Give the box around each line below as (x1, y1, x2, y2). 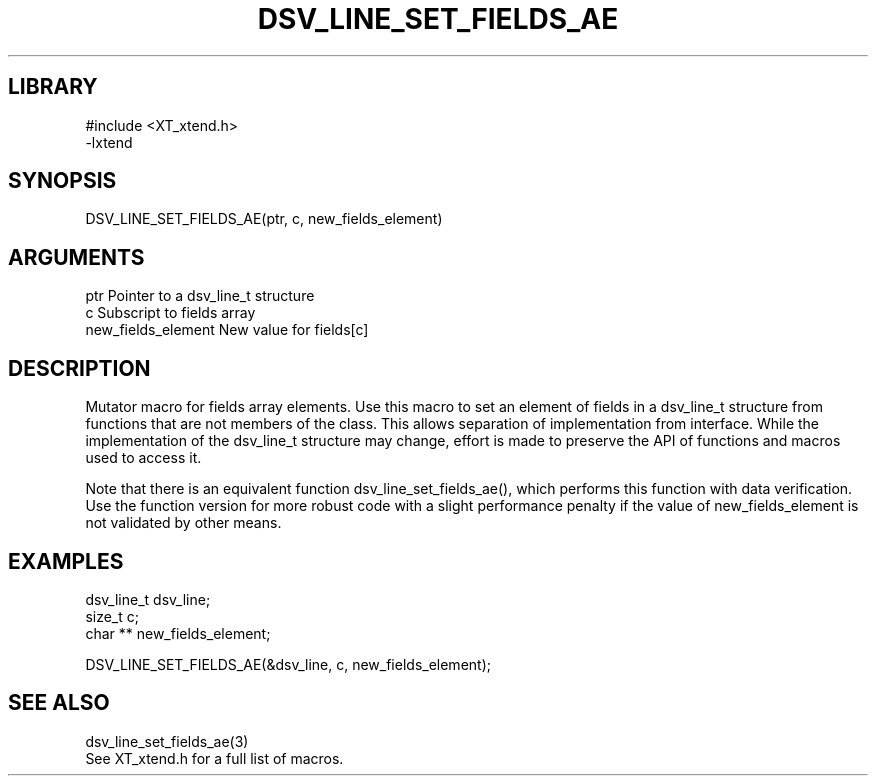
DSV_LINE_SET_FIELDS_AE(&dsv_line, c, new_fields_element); (85, 655, 491, 673)
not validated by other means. (85, 514, 282, 532)
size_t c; (85, 607, 139, 625)
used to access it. (85, 449, 202, 467)
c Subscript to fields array (85, 304, 256, 322)
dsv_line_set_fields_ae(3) (85, 732, 249, 750)
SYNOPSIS (8, 168, 117, 194)
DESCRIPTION (8, 355, 151, 381)
